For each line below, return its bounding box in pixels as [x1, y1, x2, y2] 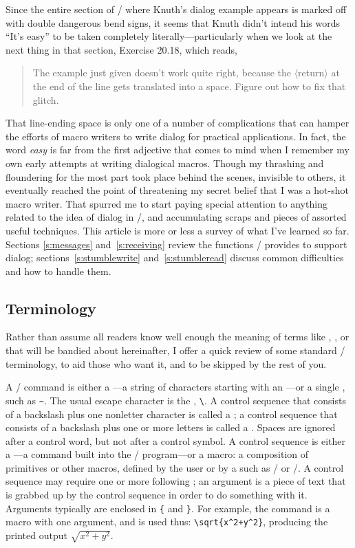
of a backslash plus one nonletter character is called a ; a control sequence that [6, 406, 338, 421]
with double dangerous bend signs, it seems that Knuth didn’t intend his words [6, 15, 340, 30]
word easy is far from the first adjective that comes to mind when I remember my [6, 142, 349, 157]
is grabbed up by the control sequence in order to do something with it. [6, 487, 308, 502]
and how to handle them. [6, 263, 111, 278]
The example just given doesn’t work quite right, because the [32, 65, 291, 80]
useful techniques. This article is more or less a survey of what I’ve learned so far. [6, 223, 349, 237]
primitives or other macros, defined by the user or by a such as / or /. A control [6, 460, 344, 474]
